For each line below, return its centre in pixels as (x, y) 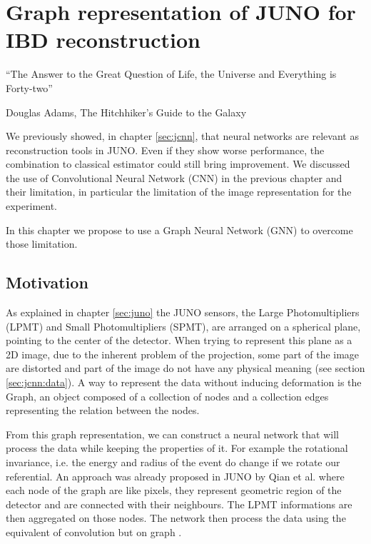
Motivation (47, 282)
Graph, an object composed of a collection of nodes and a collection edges (167, 396)
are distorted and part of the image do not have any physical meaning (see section (185, 368)
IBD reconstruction (103, 40)
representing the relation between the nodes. (103, 410)
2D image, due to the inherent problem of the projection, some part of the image (183, 354)
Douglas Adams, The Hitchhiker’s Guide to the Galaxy (126, 112)
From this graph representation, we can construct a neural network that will (172, 434)
